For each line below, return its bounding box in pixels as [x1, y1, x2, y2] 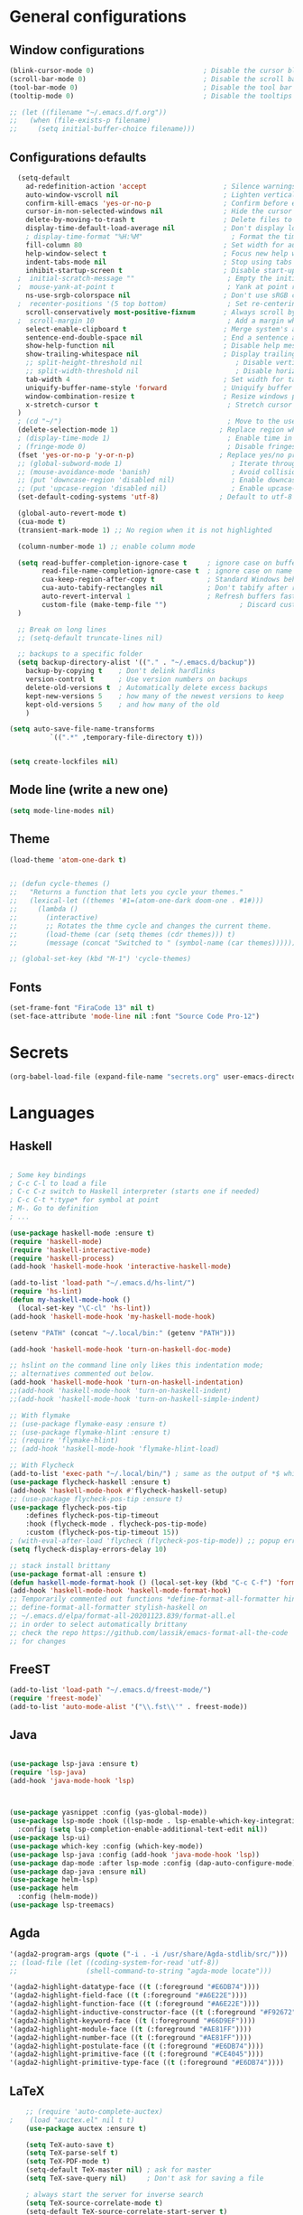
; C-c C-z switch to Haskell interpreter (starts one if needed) [9, 1187, 260, 1196]
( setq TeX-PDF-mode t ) [25, 2157, 111, 2166]
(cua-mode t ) [17, 517, 67, 526]
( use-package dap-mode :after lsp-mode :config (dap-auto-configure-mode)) [9, 1858, 300, 1867]
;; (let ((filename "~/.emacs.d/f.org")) [9, 107, 168, 117]
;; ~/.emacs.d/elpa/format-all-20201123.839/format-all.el [9, 1612, 236, 1621]
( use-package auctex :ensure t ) [25, 2124, 147, 2133]
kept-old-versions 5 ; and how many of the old [25, 700, 220, 709]
